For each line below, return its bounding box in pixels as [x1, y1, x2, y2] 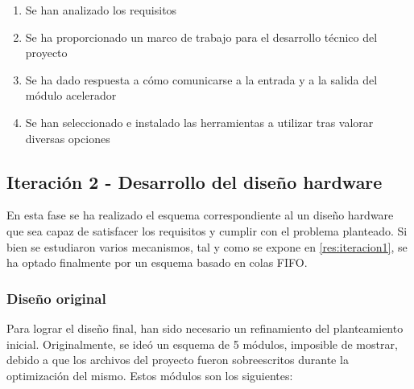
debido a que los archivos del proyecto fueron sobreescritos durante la [6, 351, 349, 368]
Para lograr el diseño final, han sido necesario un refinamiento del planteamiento [6, 319, 404, 336]
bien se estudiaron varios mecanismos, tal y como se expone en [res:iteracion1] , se [6, 238, 408, 255]
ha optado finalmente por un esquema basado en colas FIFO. [6, 254, 308, 271]
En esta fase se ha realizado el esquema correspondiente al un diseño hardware [6, 207, 394, 223]
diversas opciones [25, 129, 110, 146]
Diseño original [6, 288, 106, 308]
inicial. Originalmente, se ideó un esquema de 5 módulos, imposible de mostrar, [6, 335, 398, 352]
